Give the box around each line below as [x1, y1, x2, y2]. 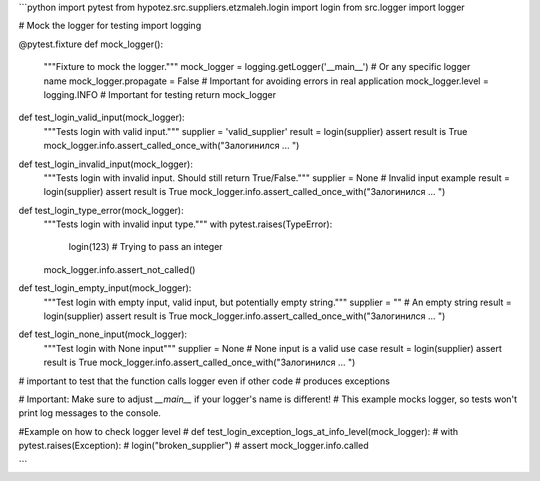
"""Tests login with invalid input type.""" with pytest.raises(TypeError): [43, 218, 333, 230]
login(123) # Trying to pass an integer [68, 241, 224, 253]
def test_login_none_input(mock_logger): [18, 328, 188, 340]
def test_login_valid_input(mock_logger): [18, 111, 185, 124]
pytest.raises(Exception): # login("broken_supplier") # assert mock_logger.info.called [18, 440, 369, 452]
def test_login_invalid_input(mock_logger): [18, 158, 194, 170]
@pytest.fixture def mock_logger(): [18, 38, 164, 50]
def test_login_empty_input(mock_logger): [18, 282, 192, 294]
